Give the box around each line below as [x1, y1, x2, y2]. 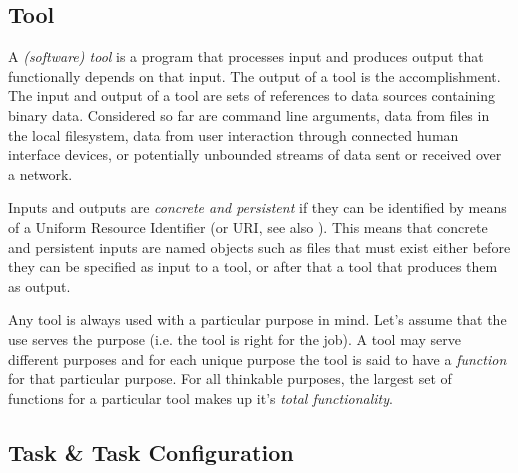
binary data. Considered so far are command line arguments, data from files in [8, 104, 490, 125]
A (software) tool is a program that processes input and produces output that [8, 46, 484, 67]
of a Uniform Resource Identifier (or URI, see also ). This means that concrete [8, 216, 488, 237]
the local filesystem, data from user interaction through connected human [8, 124, 459, 145]
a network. [8, 163, 73, 184]
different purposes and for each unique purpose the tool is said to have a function [8, 348, 507, 369]
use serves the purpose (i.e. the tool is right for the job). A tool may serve [8, 328, 461, 349]
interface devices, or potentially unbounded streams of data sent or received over [8, 144, 502, 165]
